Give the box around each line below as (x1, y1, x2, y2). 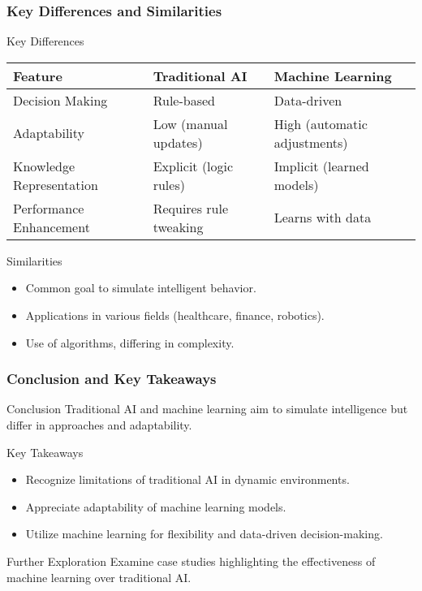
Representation (13, 175, 98, 194)
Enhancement (13, 217, 90, 236)
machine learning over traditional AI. (6, 568, 192, 585)
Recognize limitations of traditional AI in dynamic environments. (25, 471, 350, 488)
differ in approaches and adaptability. (6, 416, 192, 433)
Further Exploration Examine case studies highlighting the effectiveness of (6, 552, 376, 569)
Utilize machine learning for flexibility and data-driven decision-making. (25, 525, 383, 542)
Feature (13, 66, 62, 85)
